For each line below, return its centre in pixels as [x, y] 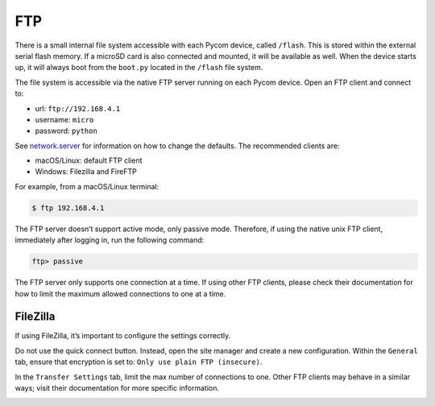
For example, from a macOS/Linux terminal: [87, 186]
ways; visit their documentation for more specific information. [117, 388]
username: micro [64, 119]
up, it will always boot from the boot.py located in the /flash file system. [139, 68]
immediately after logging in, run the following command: [110, 240]
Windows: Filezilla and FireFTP [86, 172]
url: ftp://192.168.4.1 [78, 108]
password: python [66, 131]
